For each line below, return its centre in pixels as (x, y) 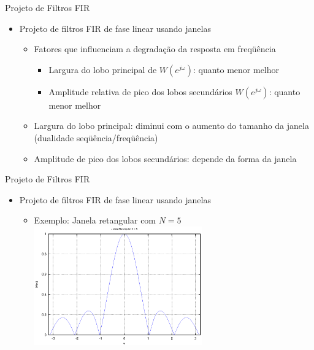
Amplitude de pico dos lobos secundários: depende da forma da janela (165, 158)
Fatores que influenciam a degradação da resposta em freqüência (155, 49)
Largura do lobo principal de (103, 69)
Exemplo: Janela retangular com (95, 220)
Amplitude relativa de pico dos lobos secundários (140, 91)
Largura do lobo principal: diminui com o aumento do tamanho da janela (171, 126)
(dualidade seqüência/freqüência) (96, 137)
